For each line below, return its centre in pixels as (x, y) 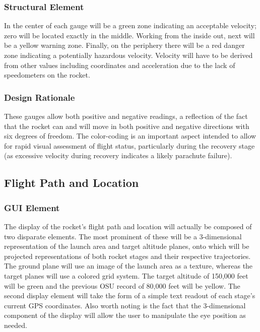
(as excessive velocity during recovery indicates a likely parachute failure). (118, 155)
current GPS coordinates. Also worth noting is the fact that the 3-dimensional (125, 305)
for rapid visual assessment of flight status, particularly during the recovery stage (129, 145)
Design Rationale (40, 97)
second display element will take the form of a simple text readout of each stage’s (130, 295)
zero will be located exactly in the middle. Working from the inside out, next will (129, 35)
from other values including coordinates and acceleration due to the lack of (120, 65)
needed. (16, 325)
